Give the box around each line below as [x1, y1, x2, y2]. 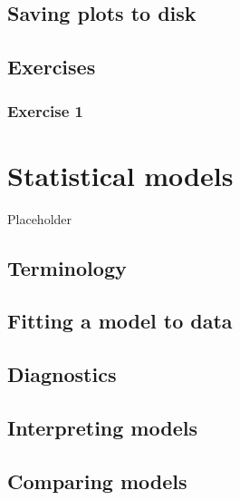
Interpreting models [7, 413, 197, 441]
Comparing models [7, 466, 187, 495]
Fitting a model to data [7, 307, 233, 335]
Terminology [7, 253, 127, 281]
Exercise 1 [7, 100, 83, 123]
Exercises [7, 53, 96, 81]
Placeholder [7, 209, 72, 228]
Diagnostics [7, 360, 117, 388]
